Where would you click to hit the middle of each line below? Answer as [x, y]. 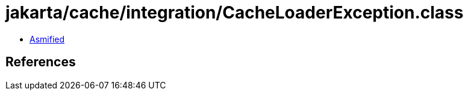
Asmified [47, 39]
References [41, 62]
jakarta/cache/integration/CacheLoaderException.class [235, 13]
